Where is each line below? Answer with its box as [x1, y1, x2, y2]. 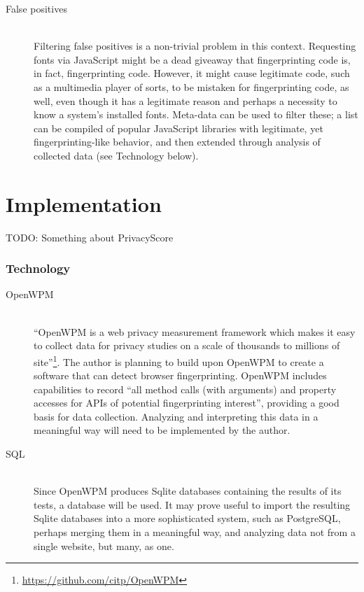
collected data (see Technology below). [34, 148, 199, 162]
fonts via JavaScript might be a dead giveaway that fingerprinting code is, [34, 52, 351, 66]
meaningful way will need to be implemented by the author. [34, 423, 290, 437]
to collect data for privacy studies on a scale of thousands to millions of [34, 338, 340, 353]
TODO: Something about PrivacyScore [6, 230, 174, 244]
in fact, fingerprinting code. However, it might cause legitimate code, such [34, 66, 350, 80]
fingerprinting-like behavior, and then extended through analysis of [34, 134, 321, 149]
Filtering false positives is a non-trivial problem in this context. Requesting [34, 38, 356, 53]
